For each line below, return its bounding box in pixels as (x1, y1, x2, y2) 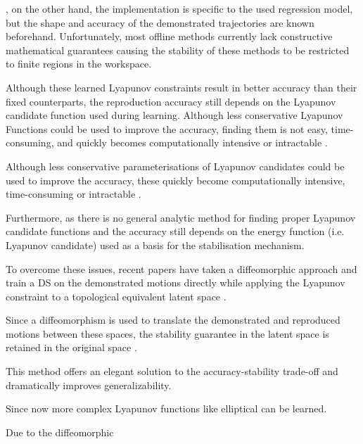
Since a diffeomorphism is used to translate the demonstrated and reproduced (6, 312, 340, 327)
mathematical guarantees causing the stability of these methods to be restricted (6, 42, 350, 57)
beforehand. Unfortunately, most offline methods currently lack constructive (6, 29, 333, 44)
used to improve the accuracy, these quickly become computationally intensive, (6, 172, 345, 187)
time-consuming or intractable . (6, 186, 141, 201)
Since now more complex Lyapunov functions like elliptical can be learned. (6, 401, 327, 416)
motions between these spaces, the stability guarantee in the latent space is (6, 326, 329, 341)
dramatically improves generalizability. (6, 377, 172, 392)
